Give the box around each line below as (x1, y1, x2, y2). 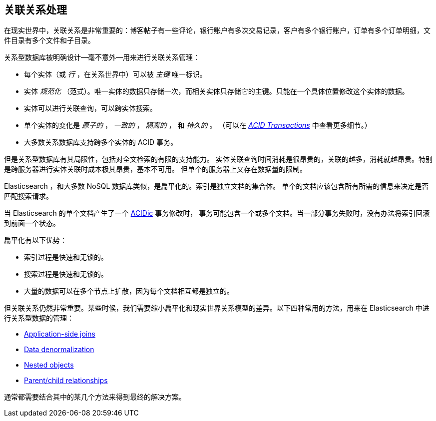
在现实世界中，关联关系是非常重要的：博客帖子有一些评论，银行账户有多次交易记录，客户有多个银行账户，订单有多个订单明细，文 (4, 26, 431, 35)
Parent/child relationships (24, 376, 108, 385)
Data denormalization (24, 345, 94, 354)
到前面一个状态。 (4, 219, 60, 228)
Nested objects (24, 361, 74, 370)
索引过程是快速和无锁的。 (24, 253, 108, 262)
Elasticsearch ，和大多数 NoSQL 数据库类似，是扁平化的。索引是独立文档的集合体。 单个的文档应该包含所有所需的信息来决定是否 (4, 182, 429, 191)
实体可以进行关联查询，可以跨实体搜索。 (24, 104, 157, 113)
